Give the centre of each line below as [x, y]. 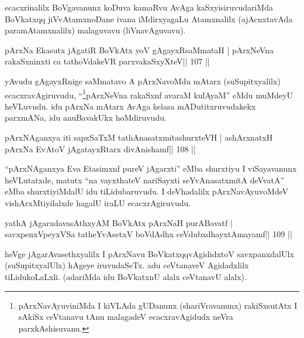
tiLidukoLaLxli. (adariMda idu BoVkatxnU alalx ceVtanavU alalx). [126, 276]
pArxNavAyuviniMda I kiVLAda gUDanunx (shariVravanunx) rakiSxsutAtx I [158, 305]
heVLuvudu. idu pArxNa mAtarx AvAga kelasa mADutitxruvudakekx [130, 106]
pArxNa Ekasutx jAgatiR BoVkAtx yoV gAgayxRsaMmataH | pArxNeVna [139, 49]
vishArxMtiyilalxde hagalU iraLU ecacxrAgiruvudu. [98, 202]
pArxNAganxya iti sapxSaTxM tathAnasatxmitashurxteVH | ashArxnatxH [139, 137]
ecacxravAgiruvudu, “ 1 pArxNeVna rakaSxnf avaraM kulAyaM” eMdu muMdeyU [149, 94]
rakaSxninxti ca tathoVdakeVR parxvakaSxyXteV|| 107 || [107, 61]
